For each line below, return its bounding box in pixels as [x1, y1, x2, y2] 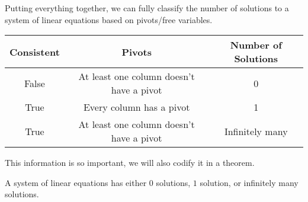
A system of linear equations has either [5, 176, 147, 188]
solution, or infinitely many [200, 176, 299, 188]
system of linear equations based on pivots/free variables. [5, 13, 213, 25]
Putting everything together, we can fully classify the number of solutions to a [5, 2, 289, 14]
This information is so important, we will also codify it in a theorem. [5, 156, 255, 169]
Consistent [9, 44, 60, 59]
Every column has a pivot [83, 100, 190, 114]
